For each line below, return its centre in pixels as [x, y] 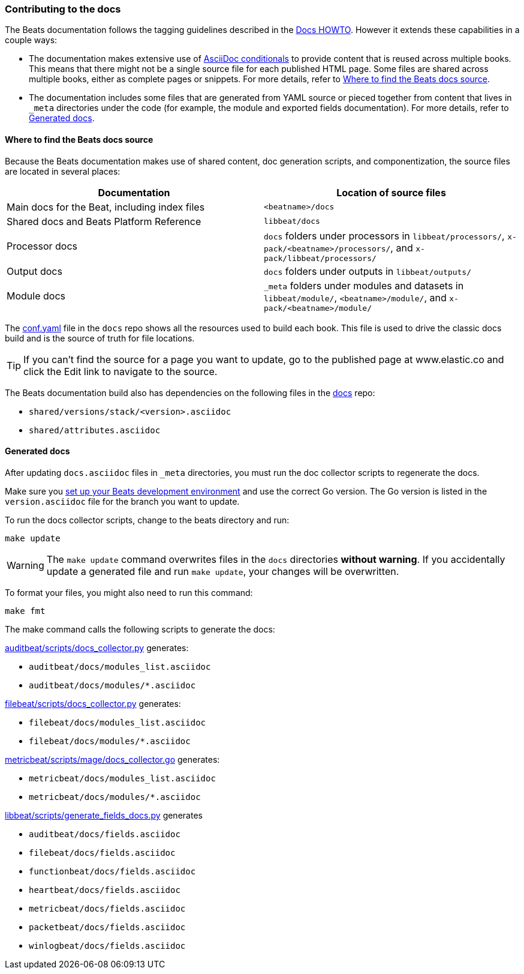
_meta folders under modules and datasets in [364, 285]
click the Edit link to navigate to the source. [121, 371]
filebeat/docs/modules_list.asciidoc [118, 722]
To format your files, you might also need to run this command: [129, 592]
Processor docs [42, 246]
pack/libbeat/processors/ [320, 258]
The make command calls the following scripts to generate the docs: [140, 629]
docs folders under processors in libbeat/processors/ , [384, 236]
